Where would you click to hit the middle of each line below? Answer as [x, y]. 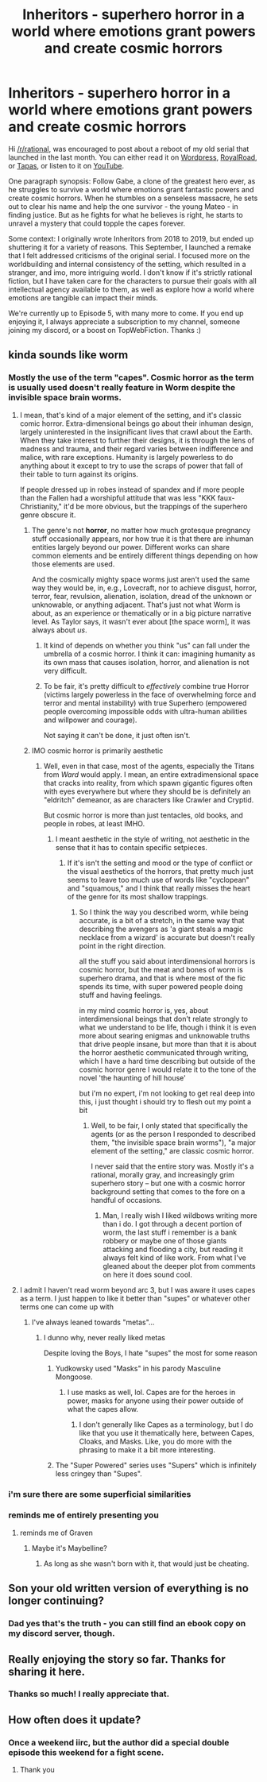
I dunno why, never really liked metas [104, 1337]
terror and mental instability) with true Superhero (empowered [145, 703]
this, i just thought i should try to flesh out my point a [165, 1101]
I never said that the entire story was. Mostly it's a [172, 1166]
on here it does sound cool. [147, 1274]
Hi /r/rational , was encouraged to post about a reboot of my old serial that [129, 149]
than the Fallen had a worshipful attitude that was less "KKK [118, 497]
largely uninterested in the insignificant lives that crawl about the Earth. [136, 431]
